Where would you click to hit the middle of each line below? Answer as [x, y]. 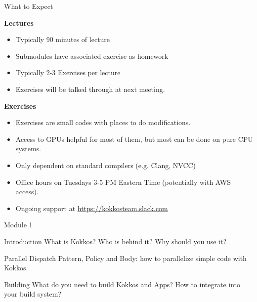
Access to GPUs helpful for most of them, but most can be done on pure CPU [134, 139]
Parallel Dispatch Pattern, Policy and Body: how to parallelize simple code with [125, 258]
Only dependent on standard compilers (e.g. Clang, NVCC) [106, 165]
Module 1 [18, 225]
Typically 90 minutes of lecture [63, 39]
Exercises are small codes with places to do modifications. [103, 122]
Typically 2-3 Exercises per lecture [68, 72]
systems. [28, 149]
